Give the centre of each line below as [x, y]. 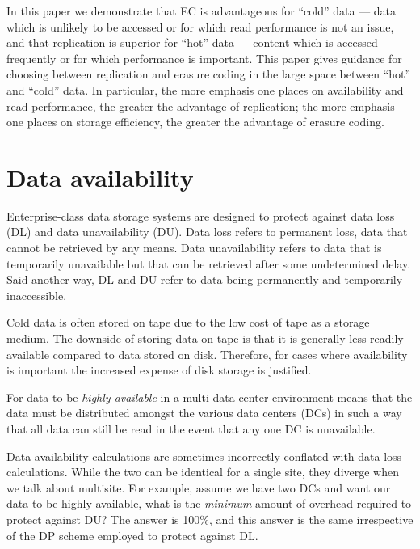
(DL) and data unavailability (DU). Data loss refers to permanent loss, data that [207, 232]
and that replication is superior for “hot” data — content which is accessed [192, 42]
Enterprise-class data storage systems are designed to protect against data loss [201, 215]
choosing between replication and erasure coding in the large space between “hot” [209, 74]
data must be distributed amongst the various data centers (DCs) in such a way [204, 413]
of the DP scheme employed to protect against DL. [132, 535]
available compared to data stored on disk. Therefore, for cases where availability [207, 354]
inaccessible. [37, 295]
